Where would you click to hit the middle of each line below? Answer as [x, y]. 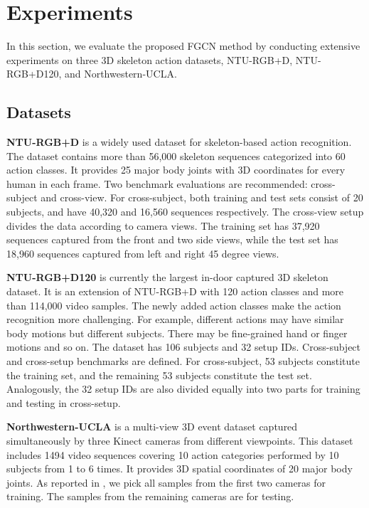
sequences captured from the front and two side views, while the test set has [172, 239]
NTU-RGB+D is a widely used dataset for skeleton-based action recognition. [179, 142]
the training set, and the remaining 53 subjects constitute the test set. [159, 375]
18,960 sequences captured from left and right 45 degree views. [143, 253]
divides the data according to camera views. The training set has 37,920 [163, 225]
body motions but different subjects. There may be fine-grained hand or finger [177, 333]
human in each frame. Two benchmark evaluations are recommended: [157, 183]
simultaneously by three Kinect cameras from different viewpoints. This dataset [180, 440]
